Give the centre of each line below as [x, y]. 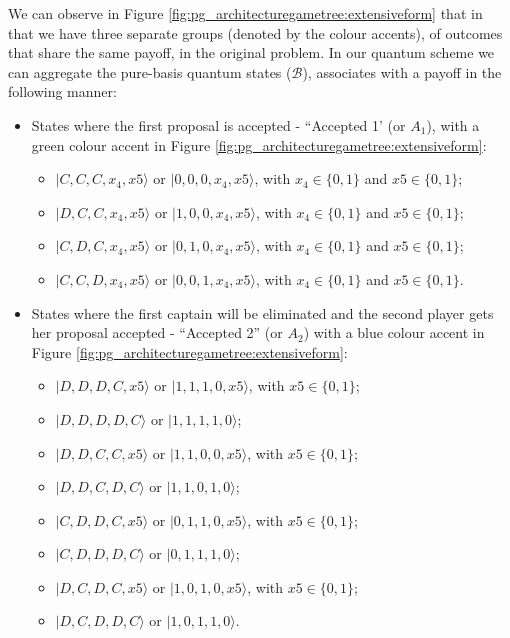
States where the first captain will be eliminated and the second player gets [262, 312]
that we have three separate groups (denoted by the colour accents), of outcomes [255, 32]
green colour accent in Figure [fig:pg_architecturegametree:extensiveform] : [259, 144]
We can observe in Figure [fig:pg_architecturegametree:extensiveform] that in [245, 13]
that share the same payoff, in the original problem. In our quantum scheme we [251, 52]
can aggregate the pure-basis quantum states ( [150, 71]
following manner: [62, 91]
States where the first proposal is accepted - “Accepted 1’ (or [218, 124]
